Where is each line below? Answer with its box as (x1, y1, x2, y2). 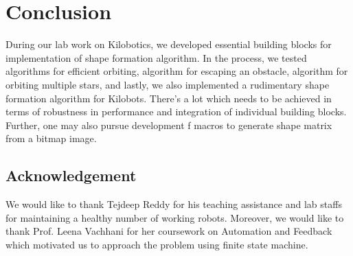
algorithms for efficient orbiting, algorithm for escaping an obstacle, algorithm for (5, 64, 348, 78)
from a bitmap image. (5, 131, 97, 146)
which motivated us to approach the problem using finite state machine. (5, 237, 308, 251)
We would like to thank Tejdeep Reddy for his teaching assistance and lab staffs (5, 197, 342, 211)
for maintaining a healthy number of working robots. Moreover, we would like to (5, 210, 344, 224)
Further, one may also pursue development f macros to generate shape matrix (5, 117, 332, 132)
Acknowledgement (5, 165, 137, 186)
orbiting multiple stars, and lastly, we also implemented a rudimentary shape (5, 77, 330, 91)
